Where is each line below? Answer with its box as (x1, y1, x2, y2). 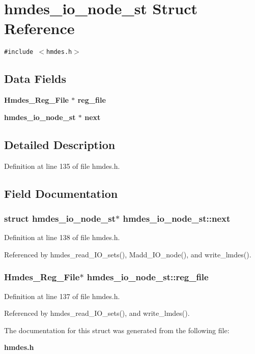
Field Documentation (4, 185, 118, 201)
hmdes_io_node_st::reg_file (87, 271, 209, 283)
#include (4, 48, 34, 56)
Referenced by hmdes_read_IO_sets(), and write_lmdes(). (4, 308, 190, 318)
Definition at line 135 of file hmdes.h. (4, 160, 120, 171)
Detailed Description (4, 136, 116, 152)
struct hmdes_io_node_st (4, 212, 116, 224)
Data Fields (4, 71, 67, 86)
